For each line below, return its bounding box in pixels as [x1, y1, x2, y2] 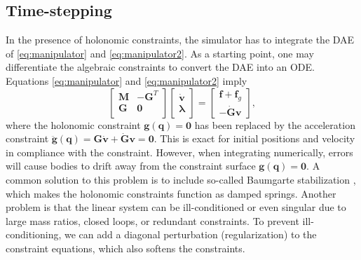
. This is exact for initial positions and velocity [154, 131, 355, 146]
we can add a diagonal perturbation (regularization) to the [64, 227, 317, 242]
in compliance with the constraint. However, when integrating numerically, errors [6, 144, 353, 159]
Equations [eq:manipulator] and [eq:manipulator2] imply [6, 73, 247, 88]
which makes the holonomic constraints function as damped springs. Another [6, 186, 336, 200]
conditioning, [6, 227, 62, 242]
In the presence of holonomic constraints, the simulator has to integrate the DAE [6, 32, 355, 47]
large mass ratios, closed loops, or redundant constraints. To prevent [6, 213, 299, 228]
